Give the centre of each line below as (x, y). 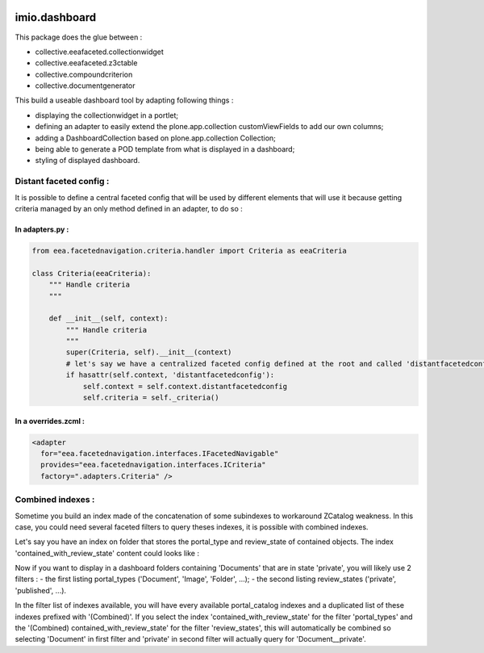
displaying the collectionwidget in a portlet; (107, 115)
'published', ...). (41, 590)
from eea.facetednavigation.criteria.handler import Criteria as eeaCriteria (189, 251)
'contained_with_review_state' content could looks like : (107, 553)
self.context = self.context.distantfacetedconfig (185, 386)
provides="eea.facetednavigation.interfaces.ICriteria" (153, 465)
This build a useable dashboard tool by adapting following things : (124, 100)
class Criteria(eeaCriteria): (92, 273)
